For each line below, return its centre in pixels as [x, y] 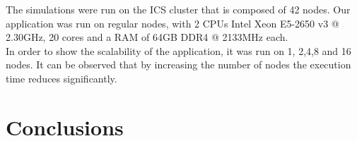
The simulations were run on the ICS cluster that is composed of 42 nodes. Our [178, 9]
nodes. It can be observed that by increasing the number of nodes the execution [178, 65]
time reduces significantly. [62, 78]
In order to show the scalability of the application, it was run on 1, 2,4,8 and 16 [178, 50]
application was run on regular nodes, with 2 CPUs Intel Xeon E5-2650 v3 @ [172, 23]
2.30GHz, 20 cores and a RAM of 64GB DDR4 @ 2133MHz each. [147, 37]
